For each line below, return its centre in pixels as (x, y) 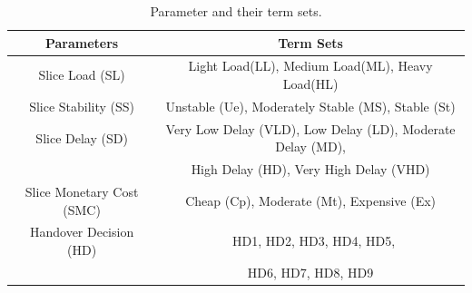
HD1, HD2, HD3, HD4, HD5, (314, 241)
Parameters (82, 42)
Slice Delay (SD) (82, 137)
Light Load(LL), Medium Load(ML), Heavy (310, 66)
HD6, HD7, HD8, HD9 (310, 272)
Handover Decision (82, 232)
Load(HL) (310, 84)
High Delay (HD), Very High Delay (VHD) (310, 169)
